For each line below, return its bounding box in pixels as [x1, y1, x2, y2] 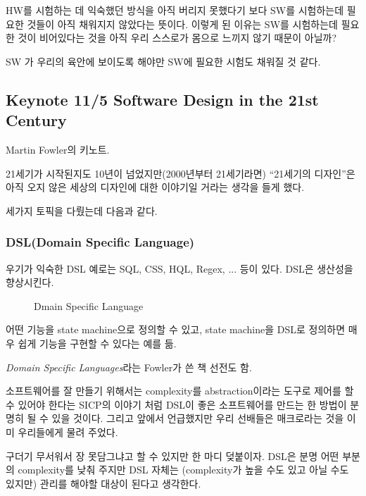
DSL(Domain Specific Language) [6, 233, 195, 251]
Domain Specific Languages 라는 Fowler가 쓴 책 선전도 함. [6, 359, 252, 374]
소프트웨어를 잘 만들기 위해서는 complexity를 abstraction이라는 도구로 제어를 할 [6, 383, 354, 398]
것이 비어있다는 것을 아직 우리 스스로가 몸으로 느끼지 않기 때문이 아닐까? [18, 30, 337, 45]
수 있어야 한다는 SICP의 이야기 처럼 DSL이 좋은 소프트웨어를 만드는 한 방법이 [6, 397, 347, 411]
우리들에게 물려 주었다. [18, 424, 118, 439]
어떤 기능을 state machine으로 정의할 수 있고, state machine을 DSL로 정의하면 [6, 322, 346, 337]
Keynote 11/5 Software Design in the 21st [6, 88, 319, 110]
